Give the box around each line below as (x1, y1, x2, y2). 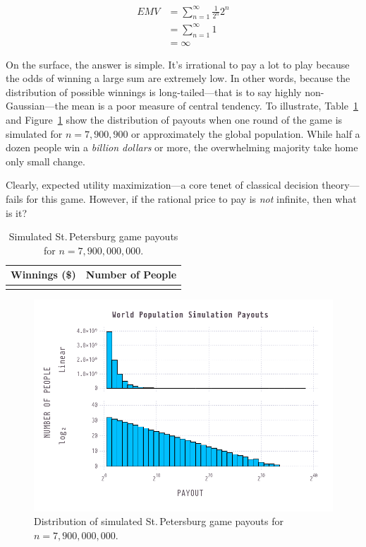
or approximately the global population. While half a (131, 126, 360, 141)
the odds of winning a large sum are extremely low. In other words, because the (6, 71, 350, 86)
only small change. (6, 153, 85, 168)
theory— (322, 177, 360, 192)
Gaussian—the (6, 98, 68, 113)
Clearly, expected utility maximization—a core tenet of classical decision (6, 177, 319, 192)
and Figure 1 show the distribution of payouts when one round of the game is (6, 112, 343, 127)
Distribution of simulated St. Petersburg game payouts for (34, 514, 283, 529)
